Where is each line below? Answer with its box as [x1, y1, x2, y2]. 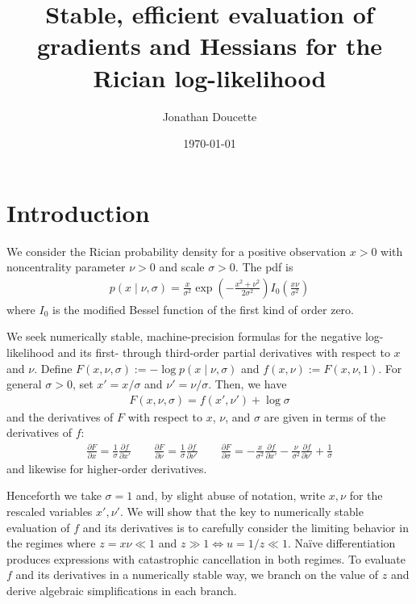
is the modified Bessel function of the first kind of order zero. [52, 300, 355, 317]
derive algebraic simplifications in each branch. [6, 582, 237, 599]
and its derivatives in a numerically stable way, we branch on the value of [15, 566, 379, 583]
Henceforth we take [6, 487, 102, 504]
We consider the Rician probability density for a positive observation [6, 242, 347, 259]
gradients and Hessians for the [36, 29, 383, 62]
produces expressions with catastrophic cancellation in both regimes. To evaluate [6, 550, 406, 567]
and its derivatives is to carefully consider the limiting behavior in [82, 518, 409, 535]
